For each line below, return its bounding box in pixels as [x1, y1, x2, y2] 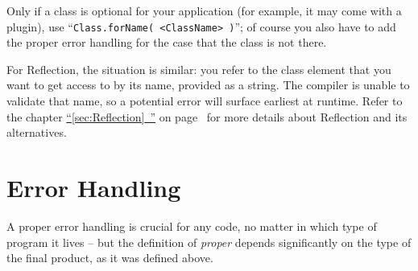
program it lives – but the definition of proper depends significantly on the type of [6, 233, 412, 250]
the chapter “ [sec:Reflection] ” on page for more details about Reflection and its [6, 108, 408, 125]
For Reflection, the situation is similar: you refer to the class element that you [6, 60, 391, 77]
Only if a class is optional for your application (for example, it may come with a [6, 2, 402, 18]
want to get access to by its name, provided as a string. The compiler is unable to [6, 76, 410, 93]
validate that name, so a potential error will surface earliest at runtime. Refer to [6, 92, 403, 109]
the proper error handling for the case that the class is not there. [6, 34, 327, 51]
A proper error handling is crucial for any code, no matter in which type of [6, 217, 377, 234]
